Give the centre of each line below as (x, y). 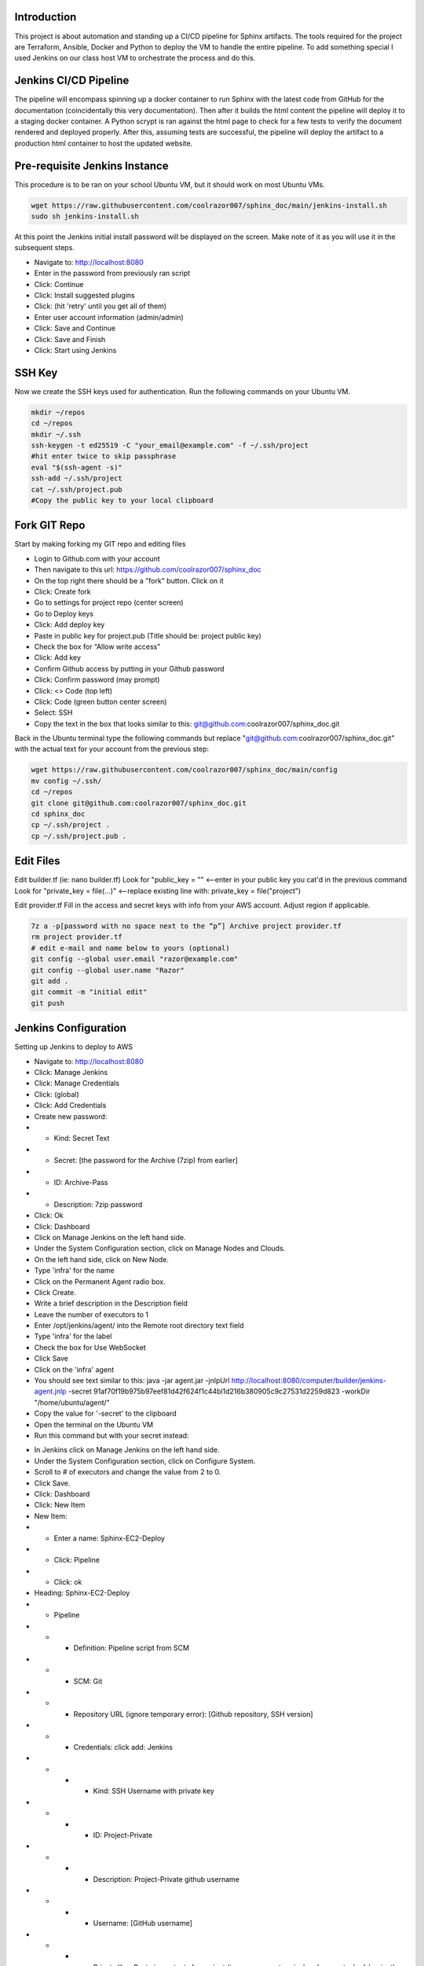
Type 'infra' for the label (73, 1336)
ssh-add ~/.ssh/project (77, 479)
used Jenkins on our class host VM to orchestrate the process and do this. (135, 58)
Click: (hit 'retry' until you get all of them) (101, 306)
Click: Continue (59, 284)
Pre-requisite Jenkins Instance (91, 166)
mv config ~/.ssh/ (66, 781)
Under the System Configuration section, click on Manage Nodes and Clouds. (160, 1248)
